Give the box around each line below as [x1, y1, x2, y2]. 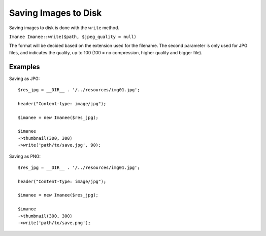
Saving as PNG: [9, 153, 41, 159]
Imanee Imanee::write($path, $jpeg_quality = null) [9, 34, 137, 39]
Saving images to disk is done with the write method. [9, 25, 120, 31]
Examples [9, 62, 40, 71]
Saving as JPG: [9, 76, 40, 81]
